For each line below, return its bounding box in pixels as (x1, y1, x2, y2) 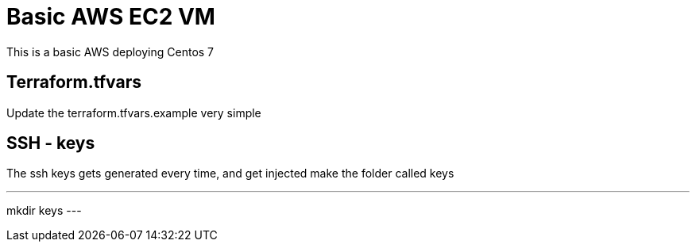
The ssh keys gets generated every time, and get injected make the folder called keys (6, 166, 454, 181)
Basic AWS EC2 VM (6, 3, 215, 30)
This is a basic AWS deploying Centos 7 (6, 44, 215, 59)
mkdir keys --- (6, 204, 82, 218)
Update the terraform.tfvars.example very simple (6, 105, 261, 120)
